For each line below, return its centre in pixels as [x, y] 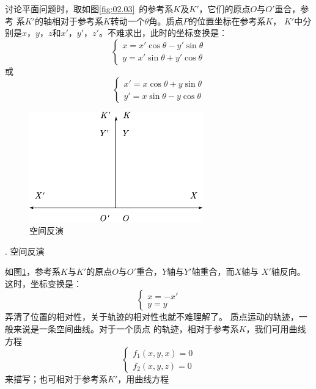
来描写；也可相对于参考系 [56, 379]
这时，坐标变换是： [43, 283]
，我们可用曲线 [276, 328]
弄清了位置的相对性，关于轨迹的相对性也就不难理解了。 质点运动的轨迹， [152, 317]
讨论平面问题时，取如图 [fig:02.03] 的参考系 [89, 9]
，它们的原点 [225, 9]
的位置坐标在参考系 [227, 20]
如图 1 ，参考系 [33, 271]
